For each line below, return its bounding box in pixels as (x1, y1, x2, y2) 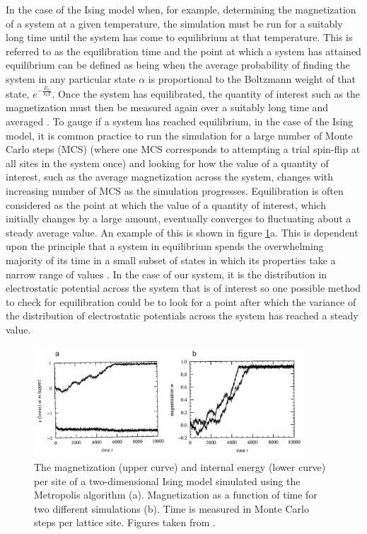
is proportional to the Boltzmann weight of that (148, 71, 356, 86)
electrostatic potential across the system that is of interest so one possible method (6, 280, 361, 295)
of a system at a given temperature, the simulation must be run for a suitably (6, 16, 343, 30)
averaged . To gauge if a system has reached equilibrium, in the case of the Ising (6, 114, 354, 129)
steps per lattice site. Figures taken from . (34, 515, 216, 530)
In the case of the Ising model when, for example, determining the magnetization (6, 2, 356, 16)
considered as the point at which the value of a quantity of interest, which (6, 197, 326, 212)
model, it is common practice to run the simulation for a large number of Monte (6, 127, 353, 142)
